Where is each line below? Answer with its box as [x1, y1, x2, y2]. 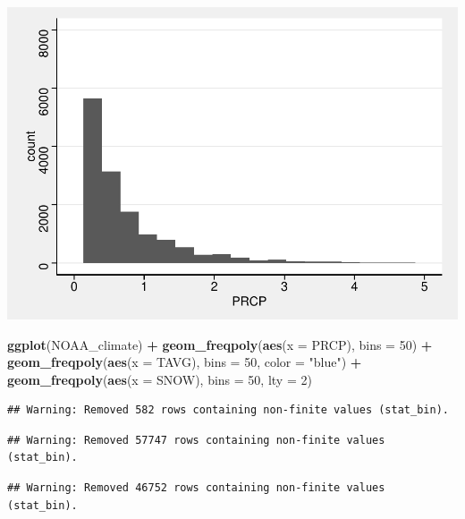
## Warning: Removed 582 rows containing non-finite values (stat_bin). [7, 404, 449, 417]
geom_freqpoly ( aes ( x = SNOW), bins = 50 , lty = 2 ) [7, 370, 312, 388]
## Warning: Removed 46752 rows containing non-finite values [7, 481, 385, 495]
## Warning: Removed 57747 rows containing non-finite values [7, 433, 385, 447]
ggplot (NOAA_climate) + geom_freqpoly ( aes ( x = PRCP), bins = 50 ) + [7, 335, 433, 353]
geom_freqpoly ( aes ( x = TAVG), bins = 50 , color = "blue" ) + [7, 353, 362, 371]
